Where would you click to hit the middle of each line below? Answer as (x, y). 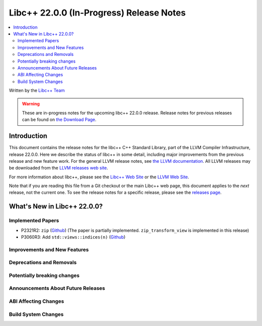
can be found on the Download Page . (59, 120)
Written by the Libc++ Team (37, 90)
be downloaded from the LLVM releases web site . (58, 168)
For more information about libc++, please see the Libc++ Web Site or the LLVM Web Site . (99, 177)
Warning (31, 104)
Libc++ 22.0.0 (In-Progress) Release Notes (98, 13)
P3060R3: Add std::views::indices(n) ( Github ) (73, 237)
